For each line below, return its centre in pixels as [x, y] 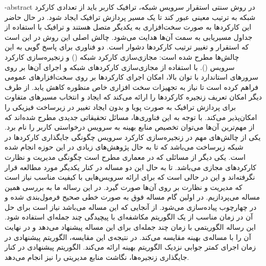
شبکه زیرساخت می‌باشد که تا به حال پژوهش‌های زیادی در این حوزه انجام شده [124, 147]
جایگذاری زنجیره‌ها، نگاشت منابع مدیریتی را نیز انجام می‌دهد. [97, 257]
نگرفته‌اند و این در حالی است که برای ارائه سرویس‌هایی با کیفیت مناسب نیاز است [130, 177]
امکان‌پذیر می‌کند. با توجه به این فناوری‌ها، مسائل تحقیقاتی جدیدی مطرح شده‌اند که [131, 117]
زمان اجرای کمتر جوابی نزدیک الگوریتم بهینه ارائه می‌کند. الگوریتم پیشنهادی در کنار [130, 247]
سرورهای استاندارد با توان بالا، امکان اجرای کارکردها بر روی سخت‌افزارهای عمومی [132, 77]
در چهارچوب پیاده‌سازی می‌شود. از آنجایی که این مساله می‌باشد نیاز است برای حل [131, 207]
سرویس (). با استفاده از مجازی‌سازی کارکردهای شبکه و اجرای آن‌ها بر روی [120, 67]
